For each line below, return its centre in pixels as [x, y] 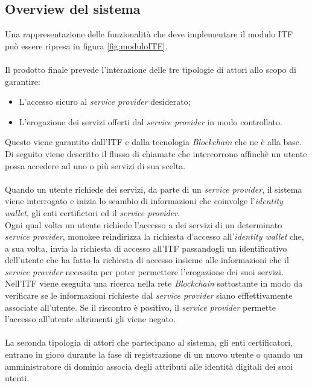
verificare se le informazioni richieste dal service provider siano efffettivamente [149, 295]
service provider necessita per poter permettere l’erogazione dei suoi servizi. [144, 271]
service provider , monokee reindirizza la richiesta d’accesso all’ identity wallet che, [154, 236]
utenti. [17, 378]
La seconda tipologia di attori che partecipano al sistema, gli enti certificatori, [149, 342]
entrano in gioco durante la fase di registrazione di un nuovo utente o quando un [154, 354]
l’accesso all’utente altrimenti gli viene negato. [90, 319]
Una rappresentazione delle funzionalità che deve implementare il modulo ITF [149, 34]
